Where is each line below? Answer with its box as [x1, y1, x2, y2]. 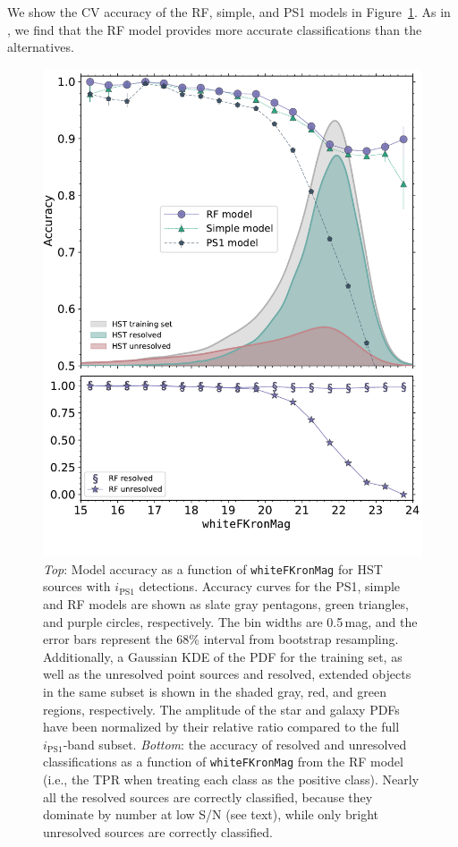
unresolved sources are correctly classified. [43, 822, 273, 841]
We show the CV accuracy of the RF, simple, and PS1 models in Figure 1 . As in [7, 3, 451, 21]
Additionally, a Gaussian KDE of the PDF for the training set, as [43, 647, 403, 665]
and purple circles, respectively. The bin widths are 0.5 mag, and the [43, 612, 418, 631]
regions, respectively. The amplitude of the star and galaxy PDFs [43, 699, 400, 718]
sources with [43, 577, 111, 596]
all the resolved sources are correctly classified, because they [43, 787, 373, 806]
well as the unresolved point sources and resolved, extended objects [43, 665, 411, 683]
